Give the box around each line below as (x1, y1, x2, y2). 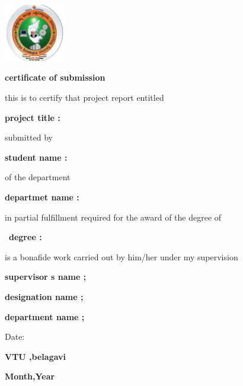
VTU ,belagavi (5, 350, 66, 362)
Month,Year (5, 370, 55, 382)
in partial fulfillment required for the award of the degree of (5, 210, 222, 223)
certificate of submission (5, 71, 105, 84)
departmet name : (5, 191, 79, 203)
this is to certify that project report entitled (5, 91, 164, 104)
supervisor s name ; (5, 270, 87, 283)
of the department (5, 171, 71, 183)
